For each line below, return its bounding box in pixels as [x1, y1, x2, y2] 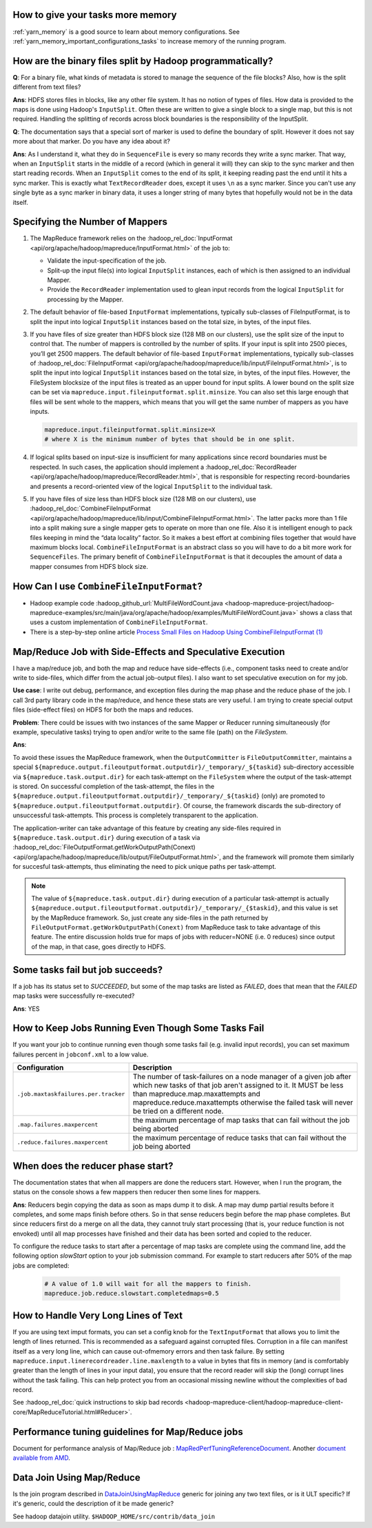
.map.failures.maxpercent [17, 1120, 99, 1128]
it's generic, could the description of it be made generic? [12, 1500, 174, 1508]
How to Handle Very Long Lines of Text [12, 1309, 183, 1321]
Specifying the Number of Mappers [12, 216, 168, 228]
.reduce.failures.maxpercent [17, 1138, 109, 1146]
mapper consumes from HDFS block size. [30, 562, 148, 570]
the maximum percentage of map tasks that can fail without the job [132, 1116, 351, 1125]
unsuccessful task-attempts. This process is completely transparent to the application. [12, 811, 258, 820]
